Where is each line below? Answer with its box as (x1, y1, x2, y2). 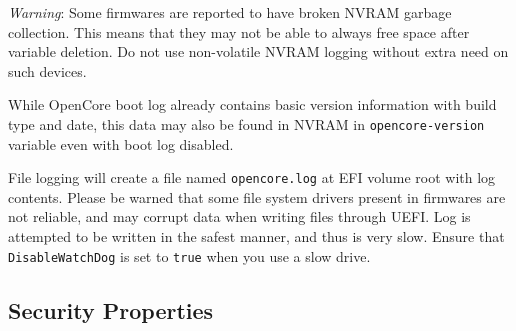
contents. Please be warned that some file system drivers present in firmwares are (8, 186, 506, 207)
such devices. (8, 60, 87, 81)
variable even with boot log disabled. (8, 133, 234, 154)
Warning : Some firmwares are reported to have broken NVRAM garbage (8, 2, 452, 22)
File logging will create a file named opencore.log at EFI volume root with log (8, 167, 496, 188)
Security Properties (8, 294, 214, 325)
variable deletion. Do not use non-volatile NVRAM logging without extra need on (8, 41, 509, 62)
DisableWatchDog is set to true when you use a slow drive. (8, 245, 371, 266)
